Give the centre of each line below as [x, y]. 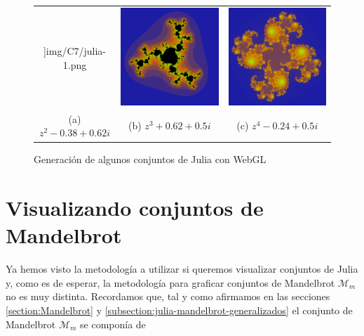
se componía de [113, 324]
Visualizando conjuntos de [135, 208]
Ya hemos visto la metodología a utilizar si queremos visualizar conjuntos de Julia [182, 269]
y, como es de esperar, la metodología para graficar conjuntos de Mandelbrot [170, 282]
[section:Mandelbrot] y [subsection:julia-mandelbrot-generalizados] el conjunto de [179, 310]
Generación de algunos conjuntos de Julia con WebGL [150, 159]
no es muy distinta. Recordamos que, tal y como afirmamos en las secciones [168, 296]
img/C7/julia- [76, 50]
